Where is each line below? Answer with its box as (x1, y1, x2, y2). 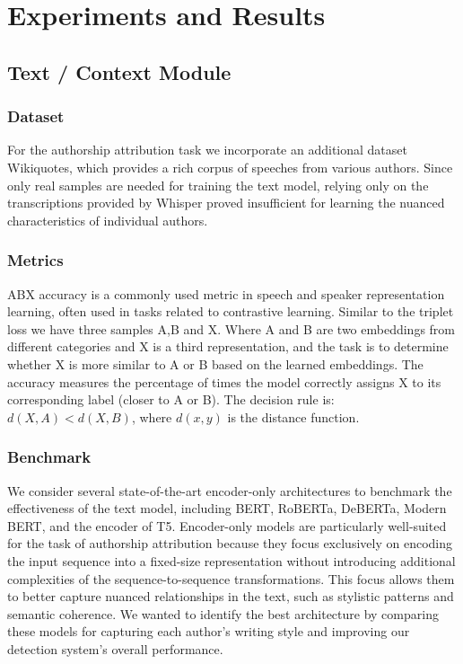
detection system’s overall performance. (7, 639, 223, 658)
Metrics (7, 249, 64, 271)
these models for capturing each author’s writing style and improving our (7, 622, 410, 641)
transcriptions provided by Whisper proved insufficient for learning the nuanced (7, 193, 445, 212)
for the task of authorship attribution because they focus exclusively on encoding (7, 534, 452, 553)
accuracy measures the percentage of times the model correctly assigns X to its (7, 372, 441, 391)
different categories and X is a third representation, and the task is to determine (7, 337, 449, 356)
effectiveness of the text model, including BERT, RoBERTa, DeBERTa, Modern (7, 499, 447, 518)
